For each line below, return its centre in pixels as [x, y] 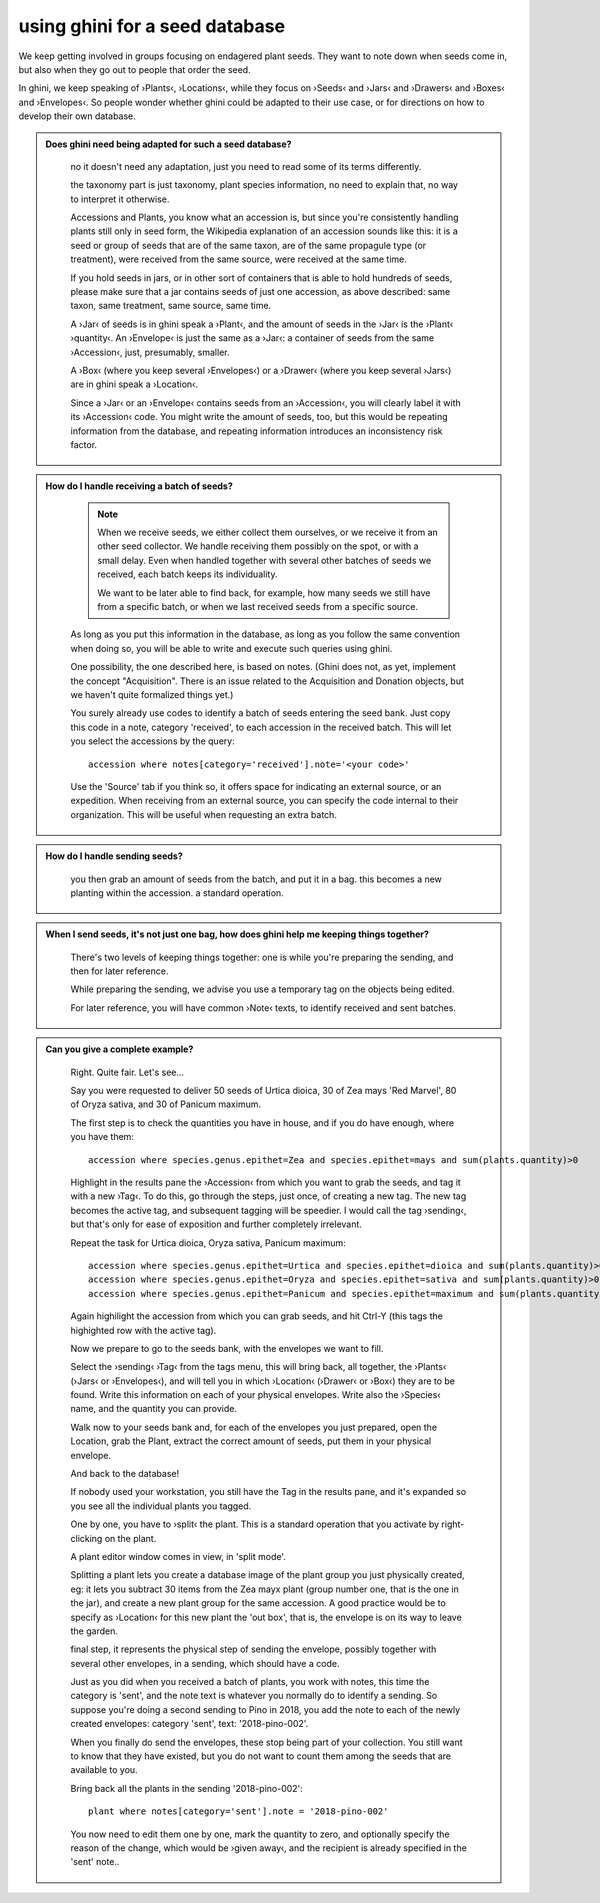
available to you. [104, 1770]
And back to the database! [125, 1474]
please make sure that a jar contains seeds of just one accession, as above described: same [260, 292]
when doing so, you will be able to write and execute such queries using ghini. [231, 648]
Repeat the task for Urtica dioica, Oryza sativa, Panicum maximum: [208, 1242]
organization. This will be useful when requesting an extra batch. [203, 814]
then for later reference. [119, 971]
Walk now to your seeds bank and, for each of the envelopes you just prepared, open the [254, 1427]
